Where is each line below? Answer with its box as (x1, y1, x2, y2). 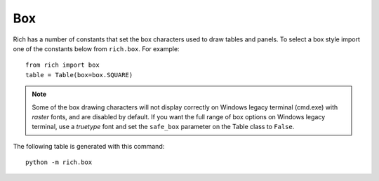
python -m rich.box (25, 159, 93, 166)
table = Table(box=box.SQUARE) (25, 71, 133, 79)
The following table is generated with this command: (13, 142, 165, 150)
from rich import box (25, 61, 100, 69)
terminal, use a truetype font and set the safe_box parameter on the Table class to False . (32, 123, 295, 131)
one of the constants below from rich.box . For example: (13, 44, 180, 53)
